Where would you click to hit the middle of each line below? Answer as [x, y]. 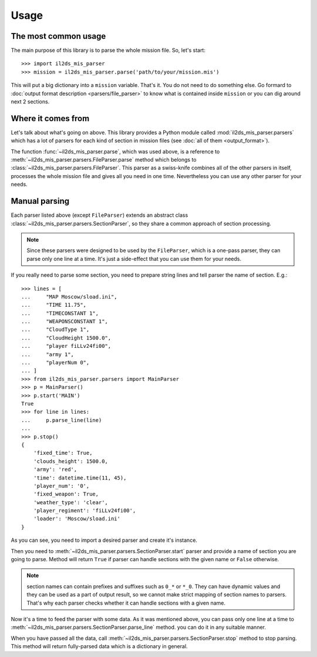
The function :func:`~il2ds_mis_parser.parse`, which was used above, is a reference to [115, 151]
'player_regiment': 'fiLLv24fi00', [85, 511]
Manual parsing [40, 201]
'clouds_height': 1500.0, [71, 461]
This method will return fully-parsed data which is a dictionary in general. [99, 646]
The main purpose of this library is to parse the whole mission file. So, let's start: [108, 51]
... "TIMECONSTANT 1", [60, 313]
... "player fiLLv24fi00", [66, 346]
